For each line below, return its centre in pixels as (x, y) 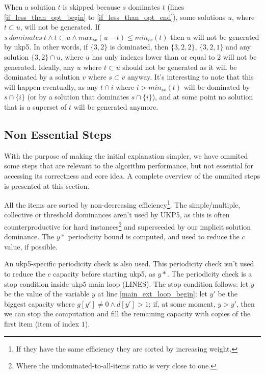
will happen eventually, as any (51, 86)
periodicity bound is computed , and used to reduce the (154, 236)
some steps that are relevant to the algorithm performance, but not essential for (129, 166)
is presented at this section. (47, 185)
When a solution (30, 7)
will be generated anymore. (116, 106)
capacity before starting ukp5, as (104, 273)
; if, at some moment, (182, 303)
